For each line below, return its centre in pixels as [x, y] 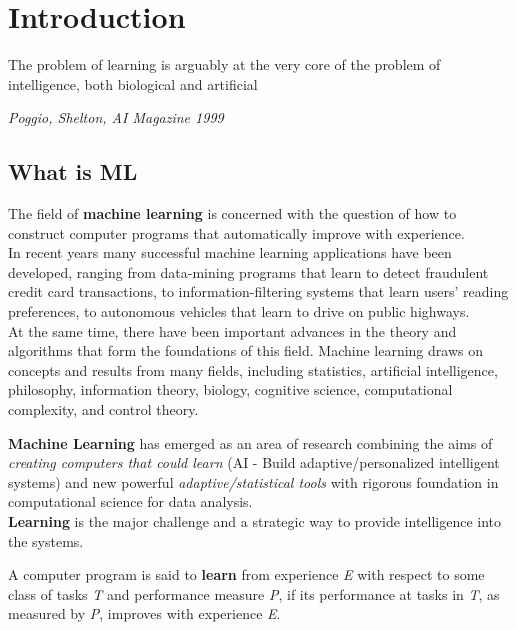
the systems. [46, 540]
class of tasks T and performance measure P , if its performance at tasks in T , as [254, 593]
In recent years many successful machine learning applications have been [230, 252]
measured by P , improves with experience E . [144, 613]
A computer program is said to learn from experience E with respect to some [246, 574]
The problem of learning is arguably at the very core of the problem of [224, 64]
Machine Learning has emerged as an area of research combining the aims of [250, 442]
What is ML [73, 171]
